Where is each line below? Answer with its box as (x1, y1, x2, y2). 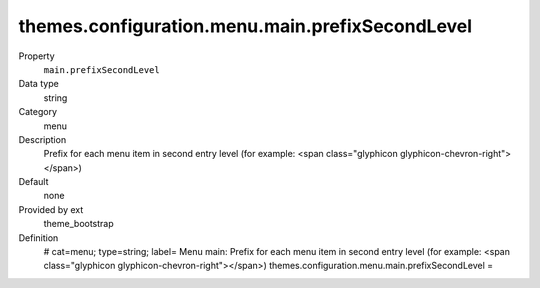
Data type (18, 78, 59, 90)
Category (18, 106, 58, 118)
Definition (18, 231, 59, 244)
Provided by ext (18, 203, 84, 215)
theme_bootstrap (43, 218, 114, 230)
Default (18, 176, 49, 188)
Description (18, 133, 67, 145)
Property (18, 50, 55, 62)
